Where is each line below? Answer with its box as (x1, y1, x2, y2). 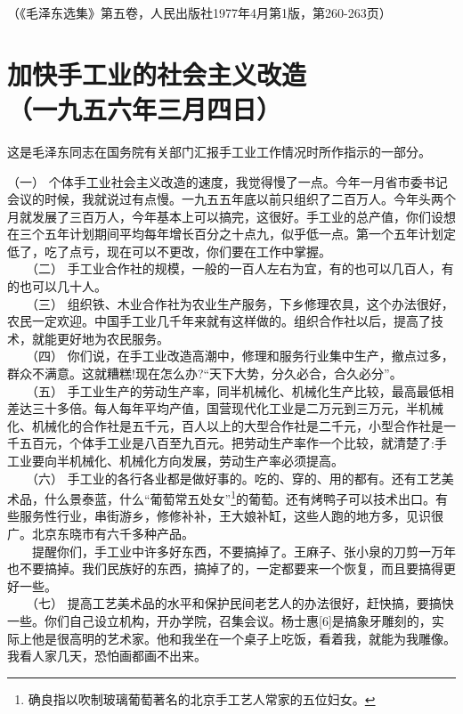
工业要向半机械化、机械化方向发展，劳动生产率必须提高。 (7, 451, 344, 469)
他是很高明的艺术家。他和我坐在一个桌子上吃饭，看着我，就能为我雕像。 (31, 629, 456, 647)
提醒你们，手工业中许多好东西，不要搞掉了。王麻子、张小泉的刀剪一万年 (31, 541, 456, 560)
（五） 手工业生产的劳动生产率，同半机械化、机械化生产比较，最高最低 (31, 381, 442, 400)
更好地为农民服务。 (56, 329, 169, 347)
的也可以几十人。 (7, 277, 107, 296)
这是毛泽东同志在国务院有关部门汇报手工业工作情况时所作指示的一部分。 (7, 142, 431, 160)
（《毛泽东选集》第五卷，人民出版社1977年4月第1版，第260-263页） (7, 4, 392, 21)
